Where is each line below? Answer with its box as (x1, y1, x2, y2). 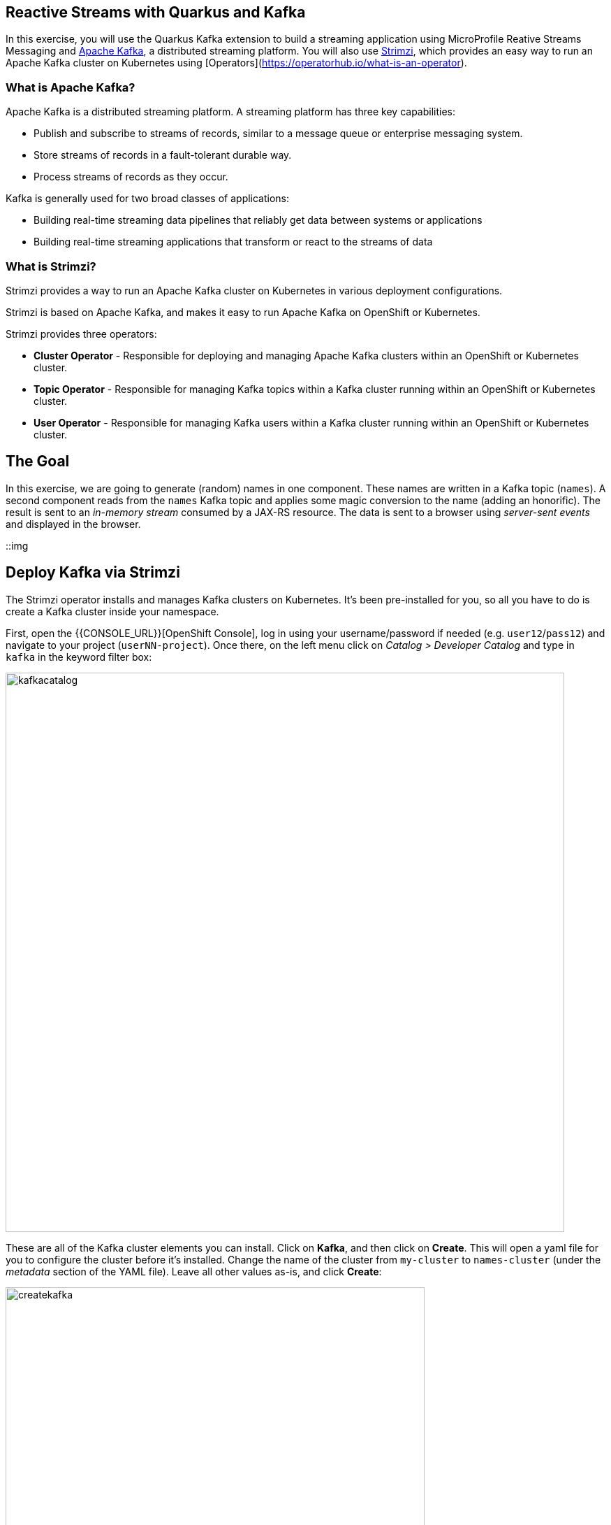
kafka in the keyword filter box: (6, 650, 152, 663)
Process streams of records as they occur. (34, 171, 228, 183)
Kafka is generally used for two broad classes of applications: (6, 192, 290, 205)
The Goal (6, 452, 70, 471)
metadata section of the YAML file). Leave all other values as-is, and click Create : (6, 1265, 382, 1277)
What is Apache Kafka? (6, 80, 135, 94)
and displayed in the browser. (6, 517, 141, 530)
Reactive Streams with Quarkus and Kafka (6, 3, 306, 21)
